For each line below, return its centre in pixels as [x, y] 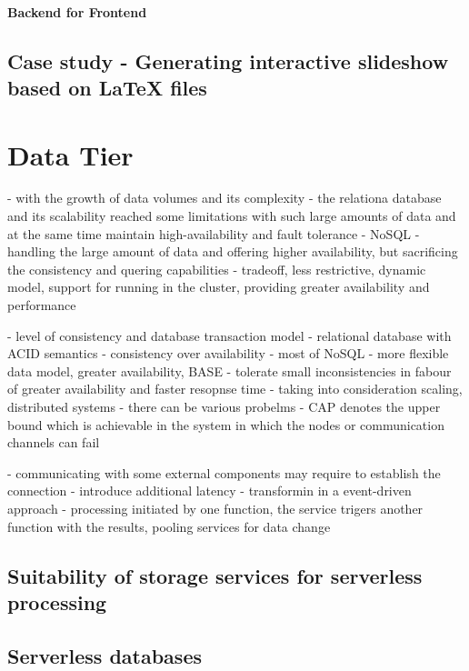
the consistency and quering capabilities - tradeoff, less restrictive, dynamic [217, 269]
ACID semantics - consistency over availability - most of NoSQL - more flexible [228, 353]
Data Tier [70, 154]
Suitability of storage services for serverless [215, 575]
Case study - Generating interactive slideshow [228, 60]
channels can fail [54, 442]
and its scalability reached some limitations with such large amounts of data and [232, 216]
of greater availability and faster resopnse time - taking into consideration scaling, [235, 389]
